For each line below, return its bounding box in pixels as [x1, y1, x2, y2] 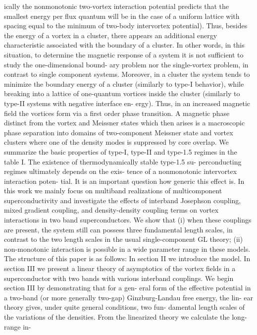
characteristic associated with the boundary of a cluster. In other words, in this [4, 40, 245, 50]
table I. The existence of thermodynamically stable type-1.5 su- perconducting [4, 156, 242, 167]
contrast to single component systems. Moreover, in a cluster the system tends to [4, 69, 250, 79]
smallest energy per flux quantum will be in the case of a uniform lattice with [4, 10, 240, 21]
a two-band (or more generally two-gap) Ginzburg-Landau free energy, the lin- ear [4, 292, 254, 302]
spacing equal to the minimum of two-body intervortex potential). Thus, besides [4, 20, 248, 31]
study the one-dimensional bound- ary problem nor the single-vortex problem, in [4, 59, 249, 69]
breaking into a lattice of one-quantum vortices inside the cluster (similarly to [4, 88, 240, 99]
